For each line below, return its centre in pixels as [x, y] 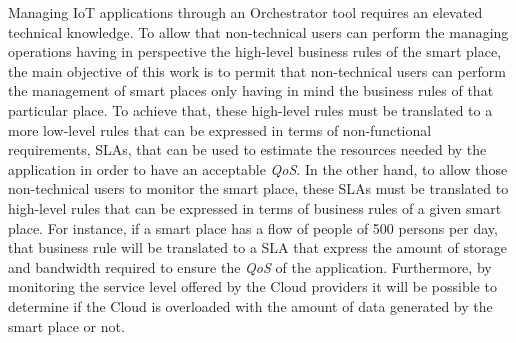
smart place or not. [66, 325]
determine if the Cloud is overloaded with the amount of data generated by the [250, 305]
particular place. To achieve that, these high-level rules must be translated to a [250, 109]
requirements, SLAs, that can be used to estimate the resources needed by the [247, 149]
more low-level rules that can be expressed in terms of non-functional [220, 129]
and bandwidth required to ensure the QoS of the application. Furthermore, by [250, 266]
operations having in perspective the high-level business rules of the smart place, [255, 51]
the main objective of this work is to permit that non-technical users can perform [257, 70]
